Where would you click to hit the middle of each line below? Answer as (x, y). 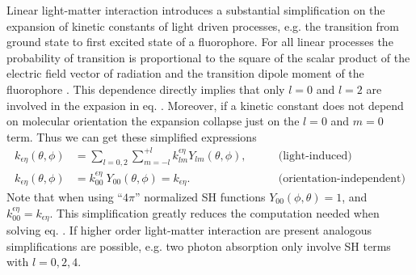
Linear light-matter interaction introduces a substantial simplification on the (196, 10)
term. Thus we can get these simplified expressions (132, 136)
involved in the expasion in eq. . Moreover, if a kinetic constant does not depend (205, 105)
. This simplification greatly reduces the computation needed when (214, 212)
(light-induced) (315, 156)
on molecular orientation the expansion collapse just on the (153, 121)
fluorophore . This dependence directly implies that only (146, 89)
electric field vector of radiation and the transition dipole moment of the (185, 73)
